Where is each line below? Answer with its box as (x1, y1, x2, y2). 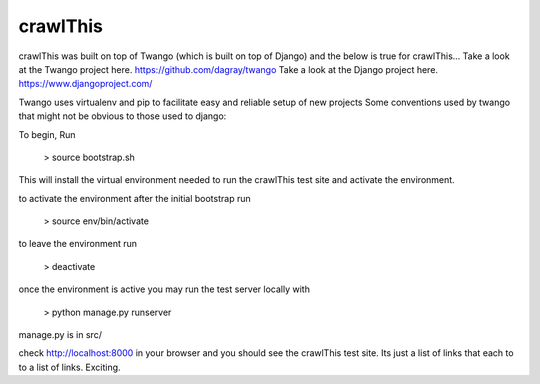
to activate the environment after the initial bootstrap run (18, 192, 251, 204)
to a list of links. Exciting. (18, 361, 121, 373)
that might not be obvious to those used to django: (18, 110, 227, 122)
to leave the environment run (18, 238, 137, 250)
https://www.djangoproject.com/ (18, 78, 153, 90)
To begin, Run (18, 128, 76, 140)
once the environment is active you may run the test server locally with (18, 283, 310, 295)
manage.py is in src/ (18, 329, 102, 341)
